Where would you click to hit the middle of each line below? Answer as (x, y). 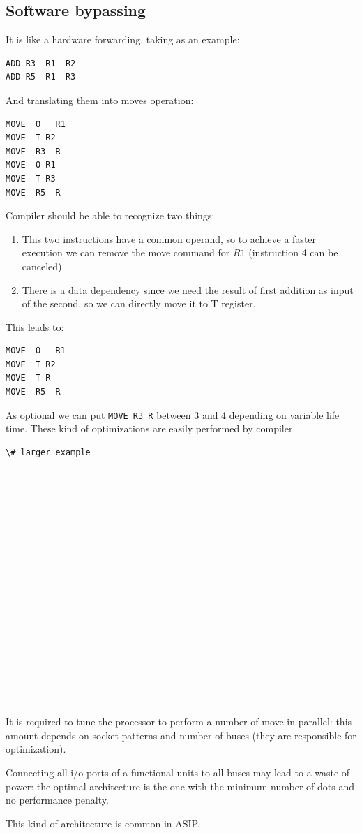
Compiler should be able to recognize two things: (110, 215)
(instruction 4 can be (293, 252)
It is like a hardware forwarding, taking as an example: (123, 39)
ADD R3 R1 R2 (41, 63)
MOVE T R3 (31, 178)
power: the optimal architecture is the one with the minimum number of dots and (180, 786)
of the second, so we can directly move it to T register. (139, 303)
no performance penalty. (57, 800)
